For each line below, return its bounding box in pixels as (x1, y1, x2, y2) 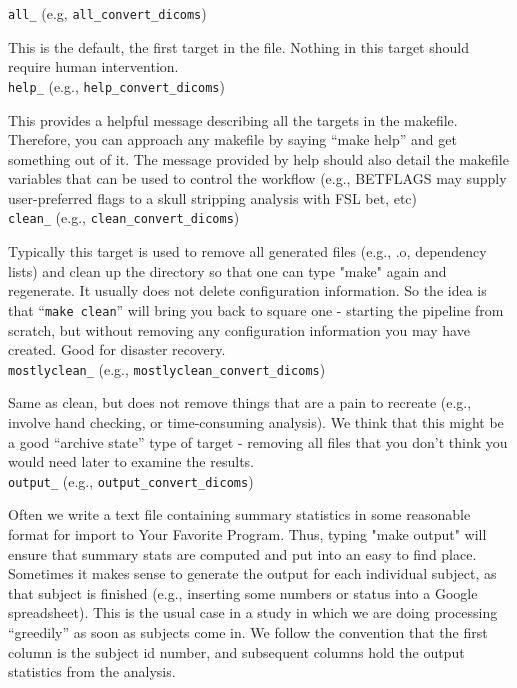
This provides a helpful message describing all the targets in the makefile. (8, 109, 458, 130)
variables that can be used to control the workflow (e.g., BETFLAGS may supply (8, 168, 507, 189)
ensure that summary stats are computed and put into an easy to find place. (8, 543, 477, 564)
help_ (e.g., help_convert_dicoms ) (8, 75, 225, 96)
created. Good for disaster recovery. (8, 339, 226, 360)
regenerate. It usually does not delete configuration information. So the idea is (8, 280, 487, 301)
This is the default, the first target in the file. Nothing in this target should (8, 36, 469, 57)
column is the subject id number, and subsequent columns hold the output (8, 641, 465, 662)
